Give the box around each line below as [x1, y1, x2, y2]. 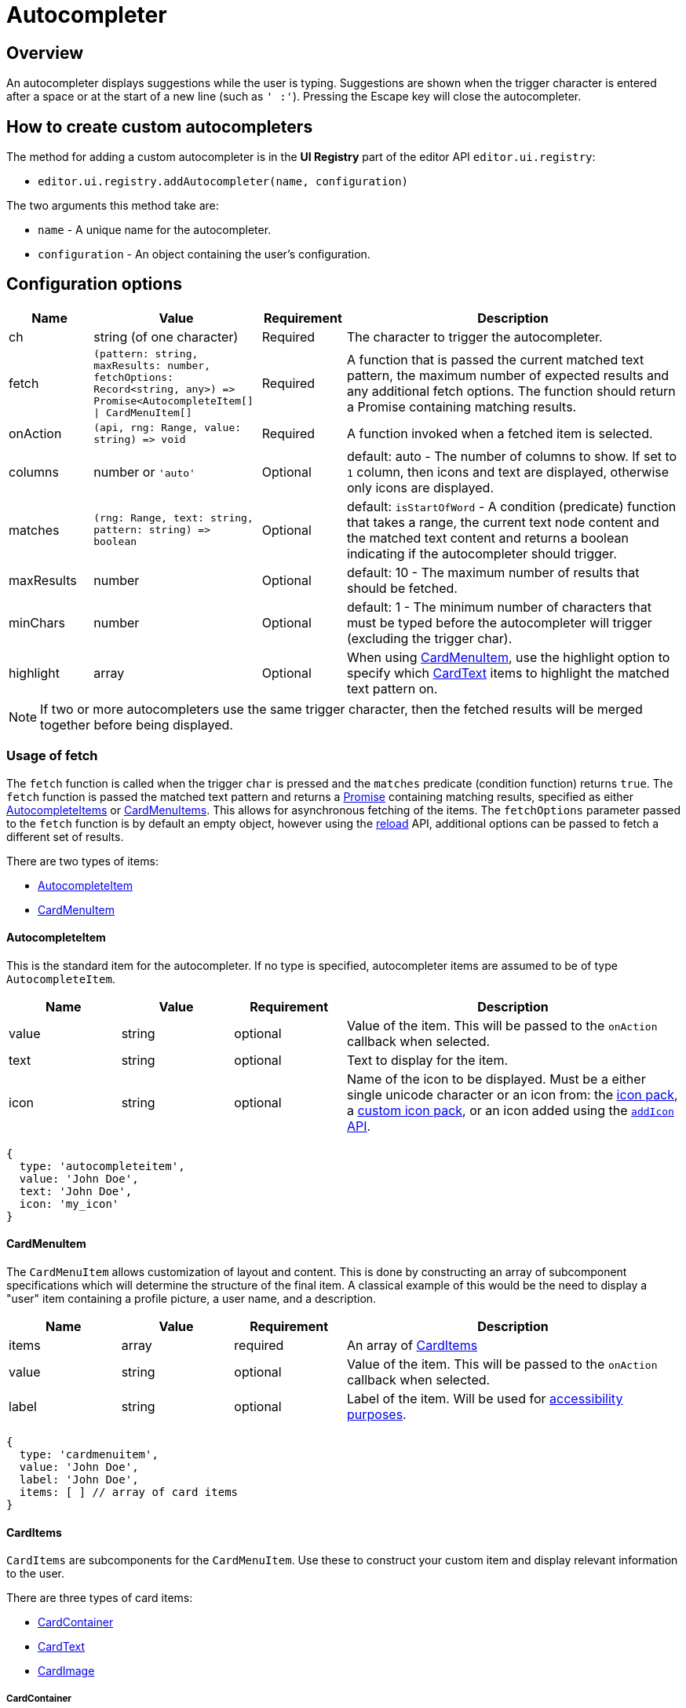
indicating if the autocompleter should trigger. [347, 545, 617, 561]
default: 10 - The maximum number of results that [347, 564, 640, 580]
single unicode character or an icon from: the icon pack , [346, 1086, 678, 1103]
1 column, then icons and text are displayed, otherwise [347, 463, 670, 480]
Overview [6, 42, 84, 63]
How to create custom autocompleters [6, 116, 313, 137]
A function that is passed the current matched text [347, 351, 644, 368]
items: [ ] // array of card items [19, 1486, 239, 1499]
